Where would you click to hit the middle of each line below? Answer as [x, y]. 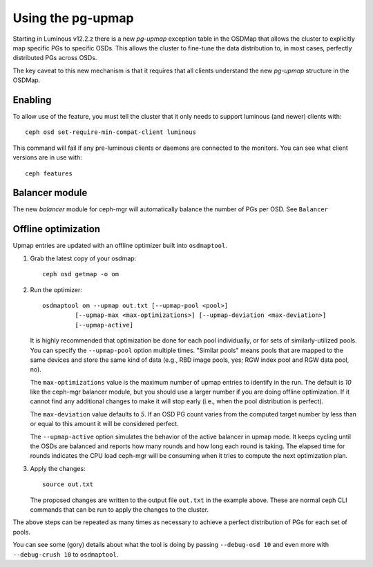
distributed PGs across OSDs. [55, 58]
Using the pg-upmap [73, 18]
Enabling [32, 100]
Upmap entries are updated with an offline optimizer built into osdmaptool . [120, 246]
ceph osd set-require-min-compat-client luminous [111, 132]
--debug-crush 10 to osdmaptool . [66, 554]
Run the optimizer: [56, 289]
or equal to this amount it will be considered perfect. [104, 424]
